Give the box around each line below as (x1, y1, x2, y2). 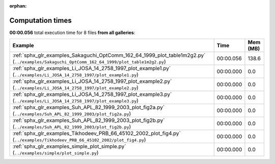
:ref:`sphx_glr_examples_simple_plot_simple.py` (12, 143, 126, 150)
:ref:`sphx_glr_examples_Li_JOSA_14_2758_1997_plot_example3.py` (12, 91, 172, 98)
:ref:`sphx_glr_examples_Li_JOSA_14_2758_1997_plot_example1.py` (12, 65, 171, 72)
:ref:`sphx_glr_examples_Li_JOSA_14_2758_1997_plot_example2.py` (12, 78, 172, 85)
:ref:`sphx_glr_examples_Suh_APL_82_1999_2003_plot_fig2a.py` (12, 104, 165, 111)
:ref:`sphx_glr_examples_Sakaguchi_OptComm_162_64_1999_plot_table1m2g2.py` (12, 52, 206, 59)
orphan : (9, 3, 27, 9)
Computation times (9, 16, 72, 25)
